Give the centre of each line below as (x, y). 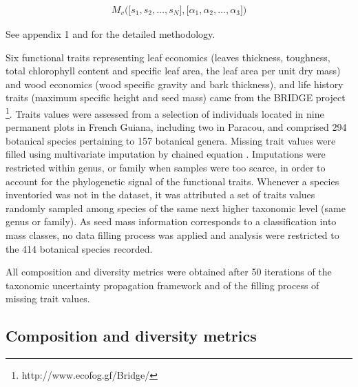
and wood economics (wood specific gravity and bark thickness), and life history (175, 84)
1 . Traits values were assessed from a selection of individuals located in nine (165, 113)
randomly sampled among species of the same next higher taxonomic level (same (176, 208)
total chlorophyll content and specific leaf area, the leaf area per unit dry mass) (173, 71)
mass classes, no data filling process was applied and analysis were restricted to (172, 235)
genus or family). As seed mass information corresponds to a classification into (171, 221)
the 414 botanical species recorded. (79, 248)
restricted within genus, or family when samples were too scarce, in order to (166, 168)
